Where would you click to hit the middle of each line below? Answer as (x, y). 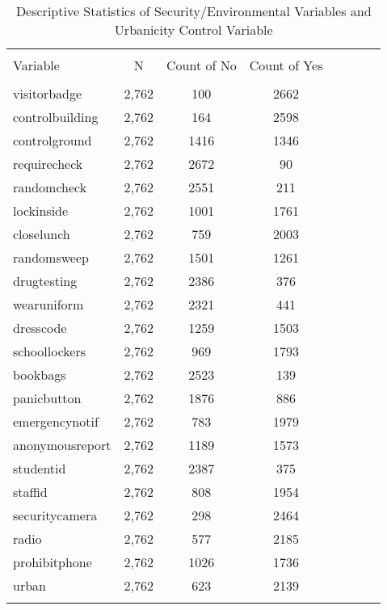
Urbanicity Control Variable (193, 29)
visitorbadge (48, 93)
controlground (53, 140)
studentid (40, 468)
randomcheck (50, 187)
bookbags (40, 374)
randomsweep (51, 257)
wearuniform (48, 304)
